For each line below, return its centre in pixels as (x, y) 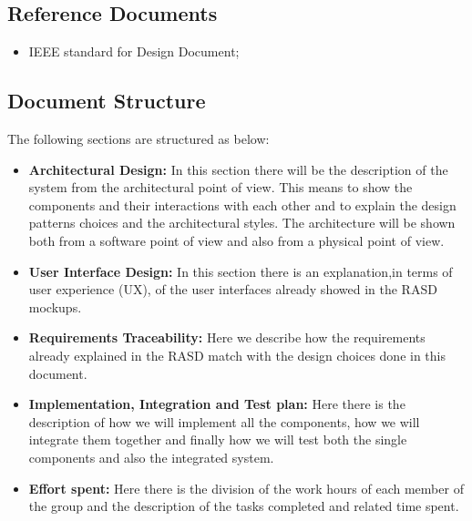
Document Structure (107, 101)
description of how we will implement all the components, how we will (224, 421)
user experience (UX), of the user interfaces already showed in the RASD (233, 289)
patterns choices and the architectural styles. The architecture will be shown (242, 223)
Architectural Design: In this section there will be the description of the (238, 169)
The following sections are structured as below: (139, 138)
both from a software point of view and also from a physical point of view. (236, 240)
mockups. (55, 306)
